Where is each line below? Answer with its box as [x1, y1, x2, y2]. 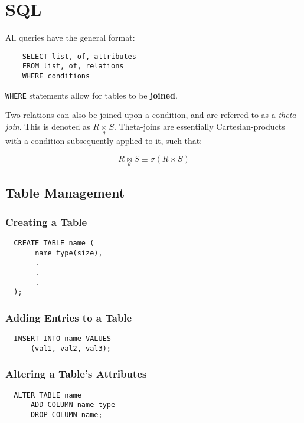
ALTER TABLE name [14, 391, 81, 399]
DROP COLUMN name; [30, 410, 103, 419]
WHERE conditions [22, 72, 90, 81]
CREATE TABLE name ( [14, 238, 94, 247]
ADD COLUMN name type [30, 401, 116, 409]
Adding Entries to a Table [5, 310, 132, 324]
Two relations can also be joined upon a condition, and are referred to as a [5, 109, 276, 121]
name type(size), [35, 248, 103, 257]
